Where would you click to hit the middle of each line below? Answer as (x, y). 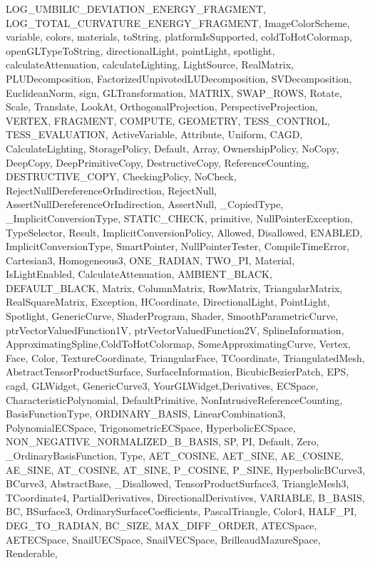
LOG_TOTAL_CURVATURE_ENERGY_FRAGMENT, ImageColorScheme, (178, 22)
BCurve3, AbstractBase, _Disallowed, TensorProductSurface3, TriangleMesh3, (178, 483)
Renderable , (32, 553)
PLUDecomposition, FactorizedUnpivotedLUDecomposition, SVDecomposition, (179, 78)
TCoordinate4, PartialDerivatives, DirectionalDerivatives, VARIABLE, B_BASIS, (185, 497)
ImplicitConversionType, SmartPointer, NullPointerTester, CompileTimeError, (178, 246)
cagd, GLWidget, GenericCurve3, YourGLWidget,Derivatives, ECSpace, (162, 386)
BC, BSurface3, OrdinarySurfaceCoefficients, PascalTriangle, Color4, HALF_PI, (181, 511)
